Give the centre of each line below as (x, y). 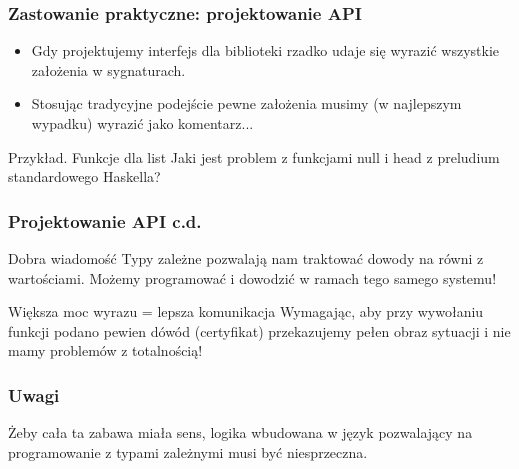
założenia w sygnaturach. (108, 69)
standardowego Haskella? (84, 176)
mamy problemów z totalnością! (105, 350)
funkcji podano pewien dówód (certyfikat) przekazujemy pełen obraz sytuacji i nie (259, 330)
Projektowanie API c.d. (105, 220)
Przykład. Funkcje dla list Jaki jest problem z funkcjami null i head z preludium (254, 156)
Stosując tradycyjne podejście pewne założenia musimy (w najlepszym (246, 103)
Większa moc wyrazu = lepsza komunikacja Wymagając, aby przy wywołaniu (246, 311)
